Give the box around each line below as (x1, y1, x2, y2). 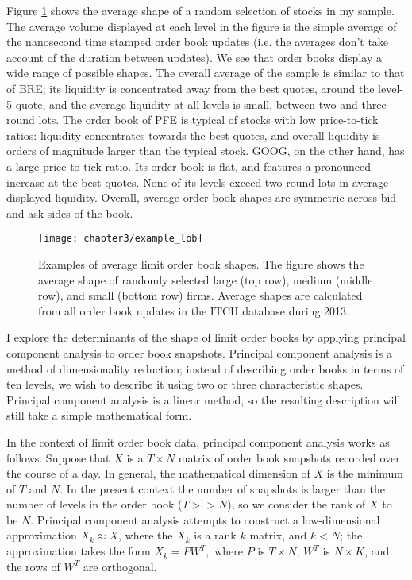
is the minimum (326, 465, 403, 481)
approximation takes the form (6, 543, 151, 559)
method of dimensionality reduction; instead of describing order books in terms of (6, 360, 404, 377)
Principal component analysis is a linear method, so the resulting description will (6, 391, 401, 408)
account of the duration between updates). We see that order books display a (6, 48, 382, 65)
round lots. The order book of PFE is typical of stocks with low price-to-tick (6, 111, 379, 128)
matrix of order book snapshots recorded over (178, 449, 400, 466)
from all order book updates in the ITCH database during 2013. (38, 302, 349, 319)
